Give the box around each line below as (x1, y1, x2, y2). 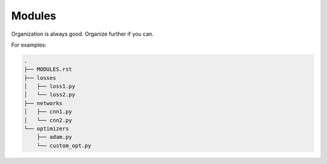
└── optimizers (24, 125, 69, 133)
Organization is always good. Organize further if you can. (11, 30, 154, 38)
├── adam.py (36, 134, 73, 140)
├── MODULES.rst (24, 66, 73, 73)
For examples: (11, 41, 47, 48)
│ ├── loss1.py (24, 83, 76, 90)
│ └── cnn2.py (24, 117, 73, 123)
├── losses (24, 74, 56, 81)
